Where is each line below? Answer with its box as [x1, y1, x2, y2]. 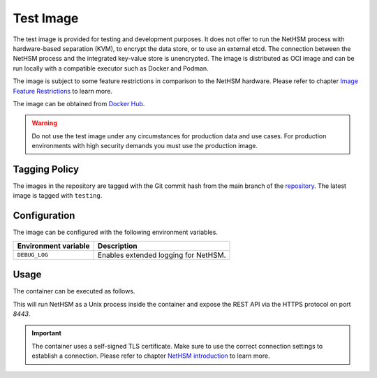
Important [31, 329, 62, 337]
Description [98, 241, 138, 251]
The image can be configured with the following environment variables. [13, 228, 218, 237]
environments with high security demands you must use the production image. [31, 142, 258, 150]
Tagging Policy [13, 163, 80, 175]
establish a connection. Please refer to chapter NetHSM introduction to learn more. [31, 351, 270, 360]
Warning [31, 119, 57, 127]
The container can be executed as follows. [13, 287, 135, 296]
